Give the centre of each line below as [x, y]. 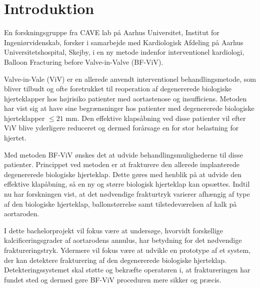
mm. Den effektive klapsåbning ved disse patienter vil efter [156, 118]
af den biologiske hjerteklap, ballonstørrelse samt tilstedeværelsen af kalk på [120, 203]
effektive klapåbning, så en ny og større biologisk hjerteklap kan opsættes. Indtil [127, 184]
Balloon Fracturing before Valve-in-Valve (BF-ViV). [84, 61]
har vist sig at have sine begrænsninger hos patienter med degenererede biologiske [129, 108]
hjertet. [15, 138]
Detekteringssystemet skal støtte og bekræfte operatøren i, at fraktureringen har [127, 270]
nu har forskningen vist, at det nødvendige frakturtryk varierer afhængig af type [127, 194]
